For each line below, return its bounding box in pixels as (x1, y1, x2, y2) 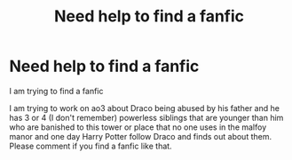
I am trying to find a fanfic (9, 85, 104, 96)
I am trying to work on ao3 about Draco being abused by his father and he (9, 102, 280, 113)
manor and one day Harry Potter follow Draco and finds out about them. (9, 131, 272, 141)
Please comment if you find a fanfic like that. (9, 140, 172, 151)
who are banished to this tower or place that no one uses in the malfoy (9, 122, 267, 132)
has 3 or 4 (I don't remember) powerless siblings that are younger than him (9, 112, 284, 123)
